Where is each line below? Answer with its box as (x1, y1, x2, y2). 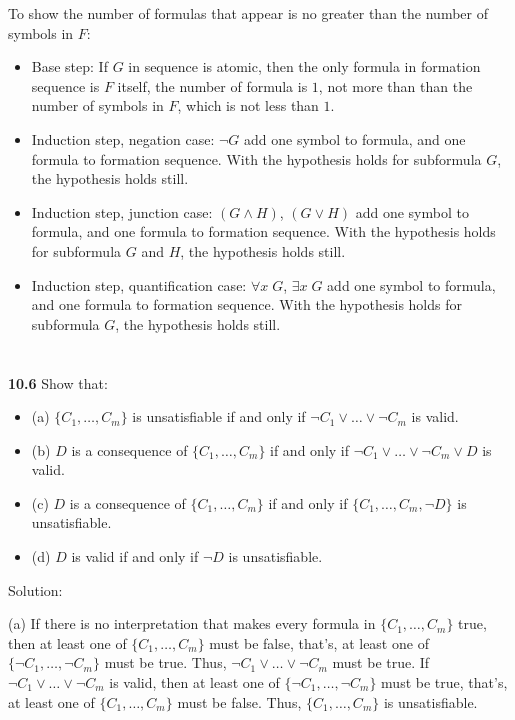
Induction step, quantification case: (31, 274, 247, 295)
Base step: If (31, 56, 108, 77)
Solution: (8, 579, 63, 600)
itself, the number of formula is (117, 75, 308, 96)
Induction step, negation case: (31, 128, 215, 149)
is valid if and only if (71, 546, 199, 567)
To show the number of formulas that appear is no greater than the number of (8, 3, 488, 23)
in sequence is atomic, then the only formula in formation (128, 56, 481, 77)
